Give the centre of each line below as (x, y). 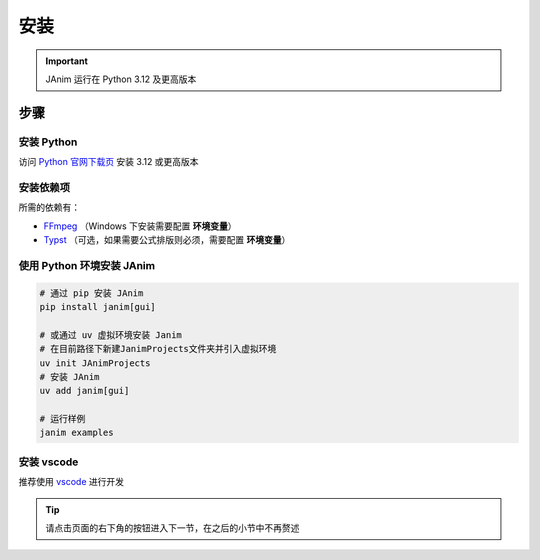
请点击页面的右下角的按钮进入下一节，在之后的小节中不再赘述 (172, 527)
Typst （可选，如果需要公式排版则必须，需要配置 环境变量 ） (167, 240)
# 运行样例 (62, 419)
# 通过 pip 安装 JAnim (91, 293)
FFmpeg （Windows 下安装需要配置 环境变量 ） (140, 226)
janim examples (76, 433)
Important (67, 61)
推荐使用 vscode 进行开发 (71, 482)
